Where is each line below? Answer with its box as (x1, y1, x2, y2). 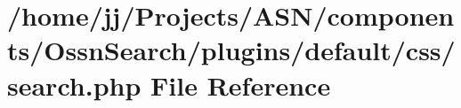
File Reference (150, 66, 331, 103)
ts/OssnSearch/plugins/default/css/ (7, 32, 456, 68)
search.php (7, 66, 142, 103)
